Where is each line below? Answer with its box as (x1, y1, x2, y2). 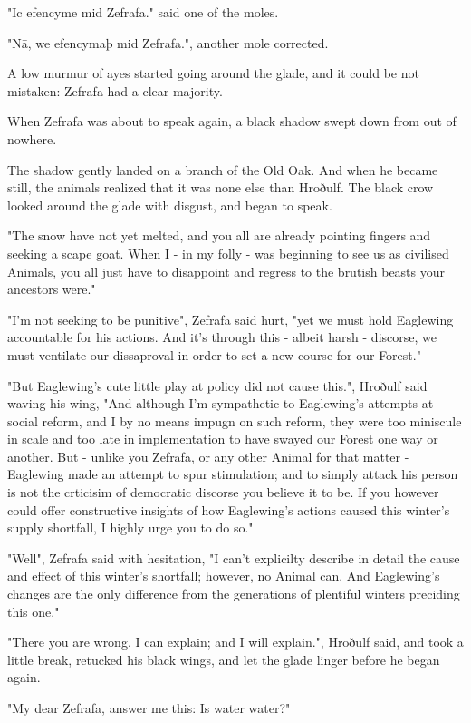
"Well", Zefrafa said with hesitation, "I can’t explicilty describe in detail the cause (7, 548, 460, 567)
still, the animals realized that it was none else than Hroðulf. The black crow (7, 178, 434, 197)
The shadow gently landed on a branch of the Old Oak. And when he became (7, 160, 438, 179)
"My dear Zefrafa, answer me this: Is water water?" (7, 699, 291, 717)
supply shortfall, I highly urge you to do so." (7, 518, 254, 537)
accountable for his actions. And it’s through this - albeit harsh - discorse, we (7, 327, 437, 347)
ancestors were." (7, 279, 96, 298)
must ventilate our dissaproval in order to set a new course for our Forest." (7, 345, 421, 364)
